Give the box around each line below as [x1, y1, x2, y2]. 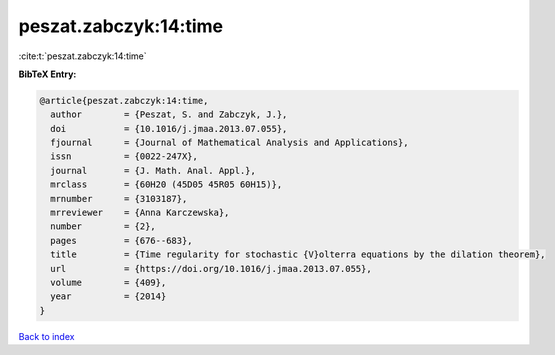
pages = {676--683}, [50, 235, 194, 246]
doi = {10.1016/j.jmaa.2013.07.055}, [50, 123, 288, 134]
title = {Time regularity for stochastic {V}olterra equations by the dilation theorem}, [50, 249, 546, 260]
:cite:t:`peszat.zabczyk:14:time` [18, 50, 147, 62]
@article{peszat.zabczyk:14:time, [39, 95, 209, 106]
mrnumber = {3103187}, [50, 193, 188, 204]
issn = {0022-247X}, [50, 151, 199, 162]
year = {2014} [50, 291, 167, 302]
